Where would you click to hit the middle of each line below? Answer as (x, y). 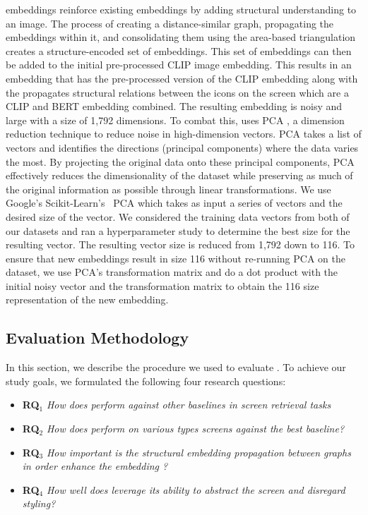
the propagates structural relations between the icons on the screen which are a (177, 92)
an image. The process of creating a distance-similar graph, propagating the (170, 23)
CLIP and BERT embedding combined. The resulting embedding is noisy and (174, 106)
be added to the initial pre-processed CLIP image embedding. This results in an (179, 65)
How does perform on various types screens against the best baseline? (195, 429)
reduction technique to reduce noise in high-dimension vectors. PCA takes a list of (184, 134)
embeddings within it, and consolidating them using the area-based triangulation (181, 37)
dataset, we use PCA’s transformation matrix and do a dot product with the (172, 272)
